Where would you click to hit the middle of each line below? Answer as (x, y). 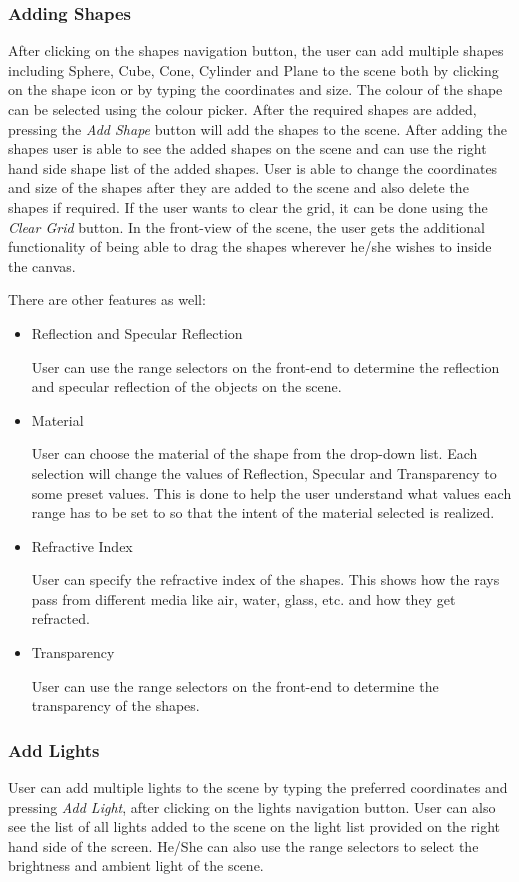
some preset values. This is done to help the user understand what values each (271, 492)
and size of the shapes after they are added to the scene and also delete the (238, 187)
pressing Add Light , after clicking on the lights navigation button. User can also (252, 806)
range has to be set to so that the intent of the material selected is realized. (263, 512)
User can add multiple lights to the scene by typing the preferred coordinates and (258, 787)
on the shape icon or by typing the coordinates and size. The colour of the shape (255, 89)
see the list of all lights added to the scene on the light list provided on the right (254, 826)
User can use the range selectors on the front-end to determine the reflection (265, 366)
